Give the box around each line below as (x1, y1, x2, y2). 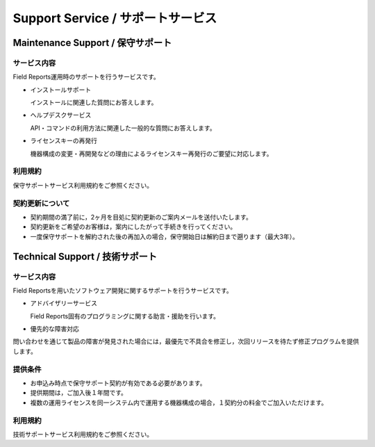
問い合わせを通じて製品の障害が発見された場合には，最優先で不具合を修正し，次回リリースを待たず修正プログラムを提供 (12, 337, 359, 346)
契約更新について (12, 198, 70, 208)
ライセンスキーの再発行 (30, 136, 97, 145)
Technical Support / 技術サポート (12, 250, 158, 262)
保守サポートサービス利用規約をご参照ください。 (12, 181, 153, 189)
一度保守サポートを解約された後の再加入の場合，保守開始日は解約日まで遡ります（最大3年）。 (30, 232, 299, 241)
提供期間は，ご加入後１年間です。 (30, 389, 128, 397)
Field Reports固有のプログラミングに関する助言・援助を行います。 (30, 311, 220, 320)
